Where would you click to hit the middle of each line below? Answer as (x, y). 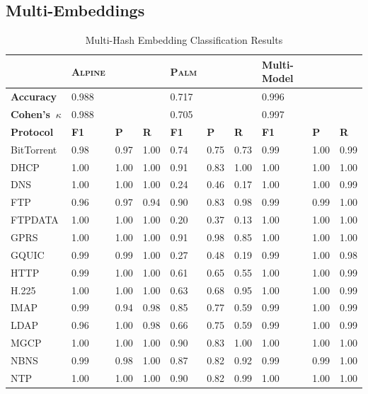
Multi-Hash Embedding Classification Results (184, 40)
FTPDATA (35, 220)
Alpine (88, 71)
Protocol (32, 131)
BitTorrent (34, 149)
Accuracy (34, 97)
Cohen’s (30, 114)
